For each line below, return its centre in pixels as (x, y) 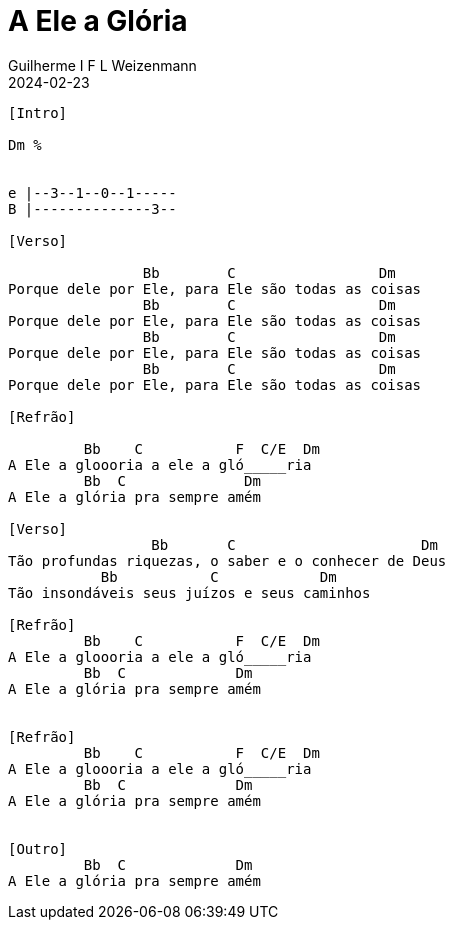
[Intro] (38, 112)
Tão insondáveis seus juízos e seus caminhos (189, 592)
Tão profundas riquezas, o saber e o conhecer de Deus (227, 560)
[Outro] (38, 848)
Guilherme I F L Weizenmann (102, 65)
